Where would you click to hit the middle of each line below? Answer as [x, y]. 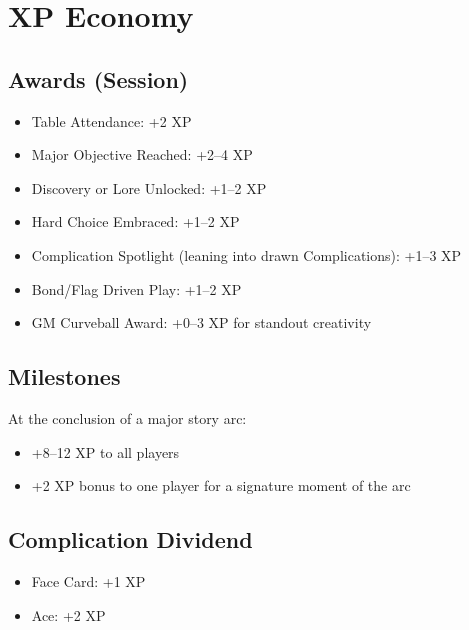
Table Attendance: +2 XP [111, 120]
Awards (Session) [98, 78]
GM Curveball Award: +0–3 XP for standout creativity [201, 322]
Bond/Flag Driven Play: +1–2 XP [136, 288]
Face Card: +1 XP [88, 580]
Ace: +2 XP [68, 614]
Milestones [64, 376]
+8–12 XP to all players [105, 451]
